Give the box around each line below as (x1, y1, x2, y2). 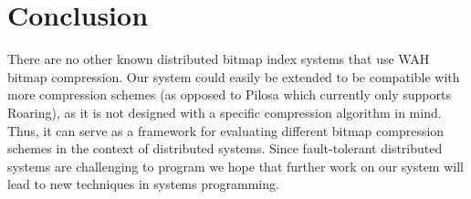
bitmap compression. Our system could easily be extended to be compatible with (7, 67, 460, 86)
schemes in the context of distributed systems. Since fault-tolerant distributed (7, 139, 443, 158)
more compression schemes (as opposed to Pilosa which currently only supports (7, 85, 451, 104)
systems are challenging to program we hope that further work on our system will (7, 156, 464, 175)
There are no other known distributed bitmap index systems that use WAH (7, 49, 430, 68)
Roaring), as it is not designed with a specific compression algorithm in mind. (7, 102, 442, 121)
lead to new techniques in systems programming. (7, 174, 279, 194)
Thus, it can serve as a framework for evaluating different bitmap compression (7, 120, 445, 140)
